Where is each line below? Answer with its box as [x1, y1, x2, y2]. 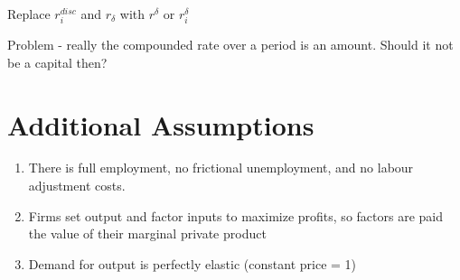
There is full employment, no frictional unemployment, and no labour [28, 158, 414, 177]
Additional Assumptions [7, 106, 314, 143]
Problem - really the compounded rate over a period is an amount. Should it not [7, 35, 454, 54]
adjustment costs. [28, 176, 126, 195]
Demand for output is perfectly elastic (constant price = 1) [28, 254, 357, 273]
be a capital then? [7, 52, 108, 71]
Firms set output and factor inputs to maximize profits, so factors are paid [28, 206, 443, 225]
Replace [7, 5, 51, 23]
